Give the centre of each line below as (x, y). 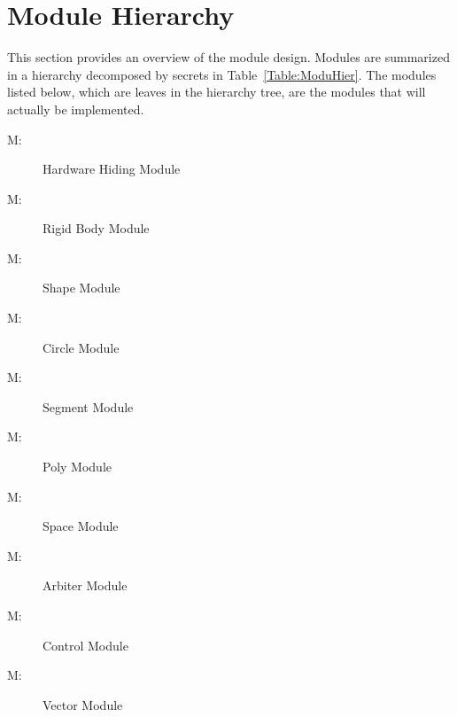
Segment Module (88, 406)
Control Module (85, 645)
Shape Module (81, 288)
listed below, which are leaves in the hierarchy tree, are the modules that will (217, 92)
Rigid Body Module (96, 228)
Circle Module (81, 347)
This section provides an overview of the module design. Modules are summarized (228, 57)
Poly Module (77, 467)
